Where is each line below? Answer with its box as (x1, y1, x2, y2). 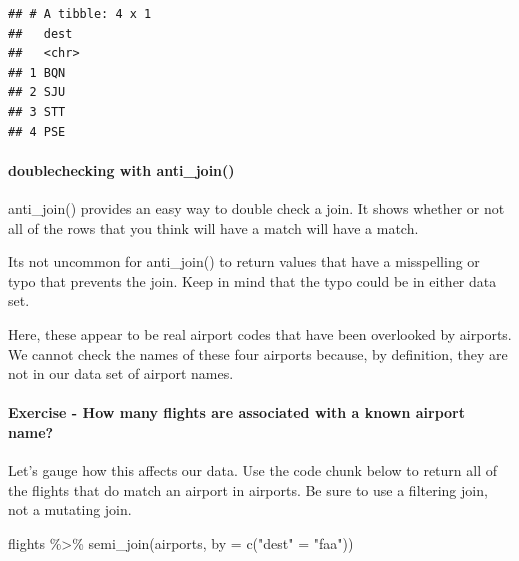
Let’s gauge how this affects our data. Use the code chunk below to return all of (8, 460, 498, 481)
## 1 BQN (8, 65, 66, 80)
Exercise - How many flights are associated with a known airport (8, 402, 466, 423)
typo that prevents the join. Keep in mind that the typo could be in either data (8, 270, 497, 291)
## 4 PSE (8, 124, 66, 139)
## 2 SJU (8, 85, 66, 100)
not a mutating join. (8, 499, 132, 520)
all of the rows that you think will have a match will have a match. (8, 217, 419, 238)
